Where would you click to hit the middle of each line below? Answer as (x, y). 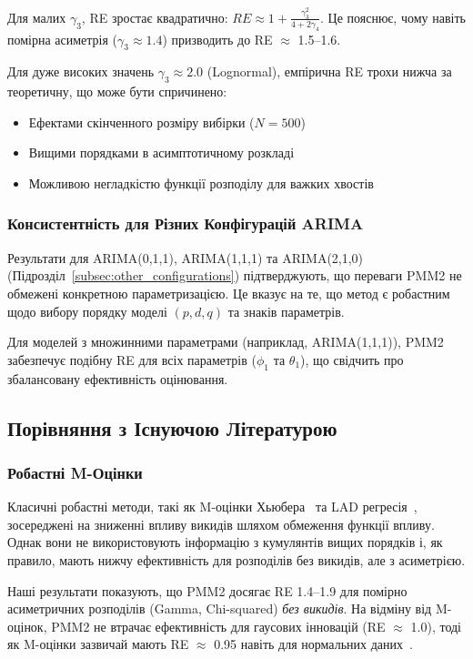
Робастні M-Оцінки (75, 472)
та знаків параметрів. (286, 311)
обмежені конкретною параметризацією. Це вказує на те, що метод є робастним (229, 293)
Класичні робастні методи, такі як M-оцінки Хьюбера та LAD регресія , (212, 507)
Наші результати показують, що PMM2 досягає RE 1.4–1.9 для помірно (207, 590)
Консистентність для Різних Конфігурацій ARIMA (186, 223)
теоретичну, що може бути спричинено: (117, 91)
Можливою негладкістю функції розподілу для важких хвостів (201, 182)
